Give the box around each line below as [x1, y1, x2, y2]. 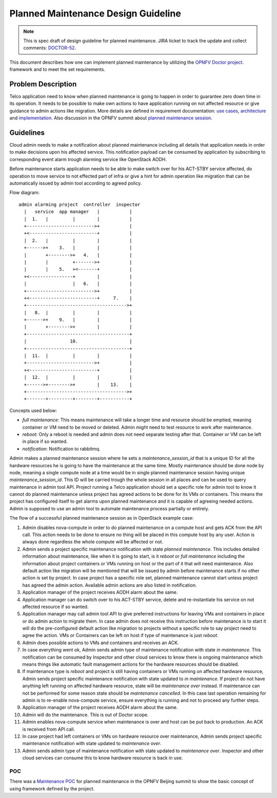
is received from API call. [22, 726, 75, 732]
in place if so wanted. [22, 438, 68, 445]
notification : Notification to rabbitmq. [22, 446, 101, 452]
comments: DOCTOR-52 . [23, 45, 76, 51]
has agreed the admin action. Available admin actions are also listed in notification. [22, 582, 197, 588]
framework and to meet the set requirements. [9, 66, 105, 73]
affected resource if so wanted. [22, 604, 89, 610]
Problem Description [9, 80, 77, 88]
